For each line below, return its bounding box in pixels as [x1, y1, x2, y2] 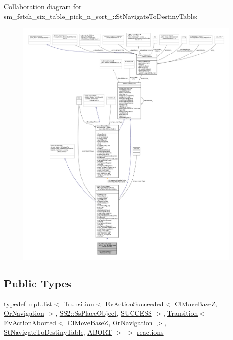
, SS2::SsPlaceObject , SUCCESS [55, 308, 152, 318]
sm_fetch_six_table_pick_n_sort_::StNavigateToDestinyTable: [4, 11, 198, 21]
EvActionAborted [4, 317, 56, 327]
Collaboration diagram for [4, 1, 82, 11]
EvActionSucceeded [105, 298, 164, 308]
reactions [137, 327, 164, 337]
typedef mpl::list [4, 298, 52, 308]
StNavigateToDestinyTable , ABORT [4, 327, 112, 337]
